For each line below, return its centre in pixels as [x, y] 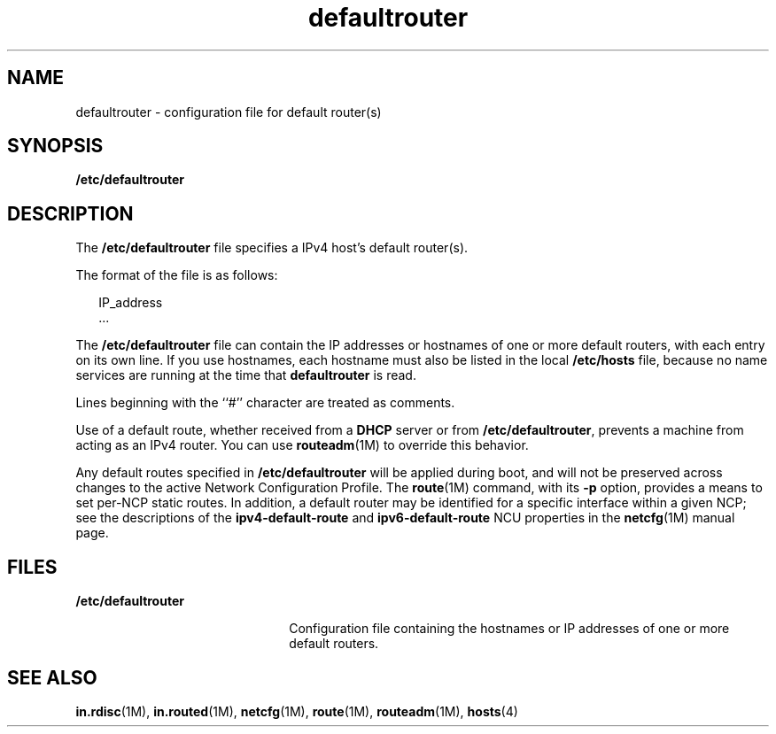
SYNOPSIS [55, 146]
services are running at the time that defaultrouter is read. [246, 375]
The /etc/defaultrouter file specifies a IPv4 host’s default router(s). [272, 248]
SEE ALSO [52, 677]
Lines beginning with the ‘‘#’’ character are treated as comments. [265, 403]
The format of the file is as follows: [177, 275]
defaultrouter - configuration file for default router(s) [229, 112]
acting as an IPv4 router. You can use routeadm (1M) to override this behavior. [302, 445]
